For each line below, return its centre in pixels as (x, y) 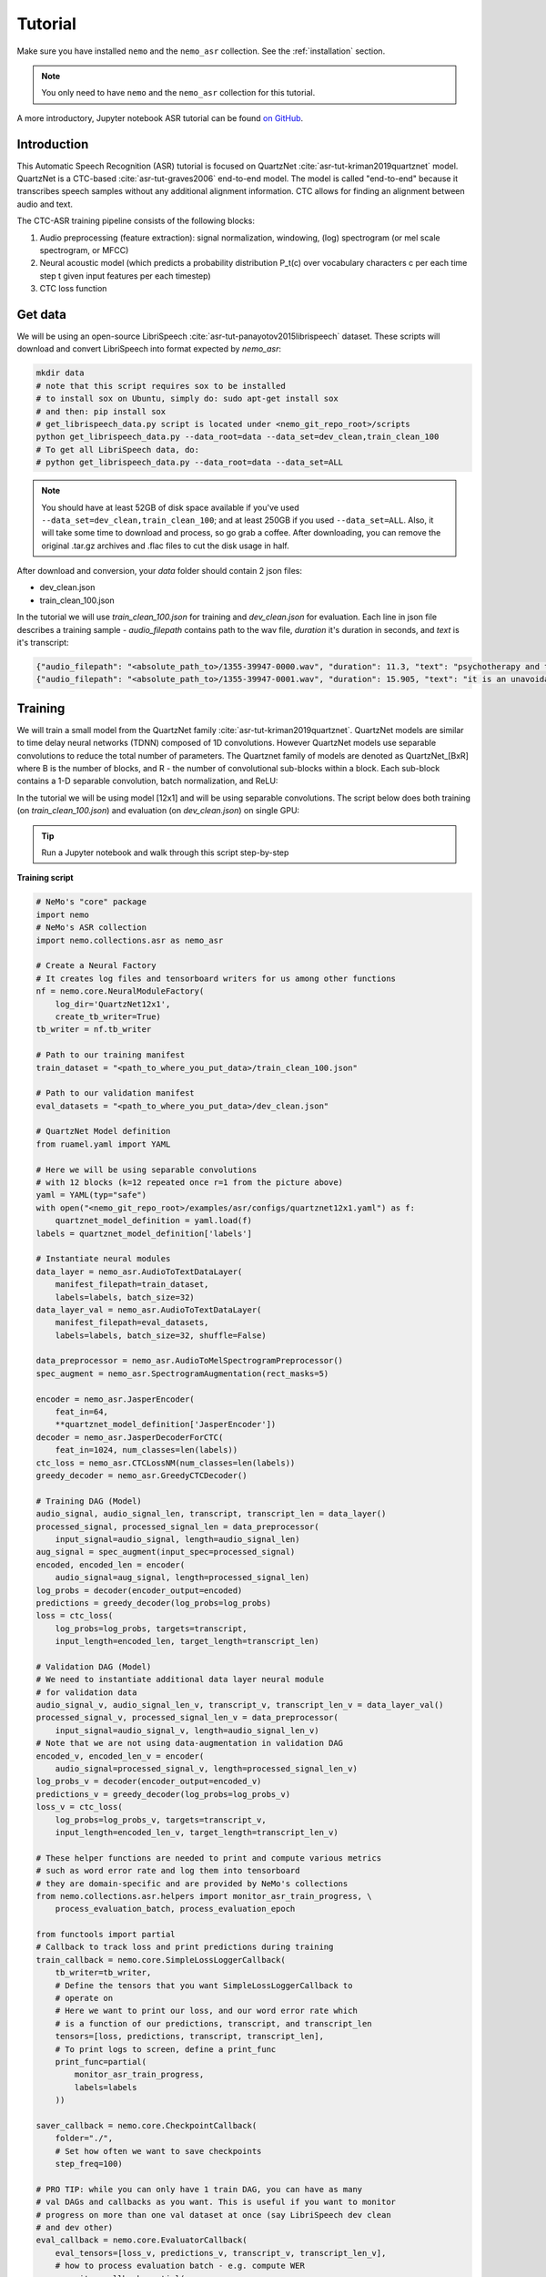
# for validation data (86, 1692)
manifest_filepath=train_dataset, (132, 1285)
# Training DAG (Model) (89, 1501)
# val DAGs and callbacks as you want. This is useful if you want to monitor (216, 2202)
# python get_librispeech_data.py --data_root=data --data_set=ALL (190, 463)
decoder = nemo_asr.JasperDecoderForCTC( (130, 1437)
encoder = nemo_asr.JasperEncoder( (115, 1399)
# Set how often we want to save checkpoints (158, 2151)
